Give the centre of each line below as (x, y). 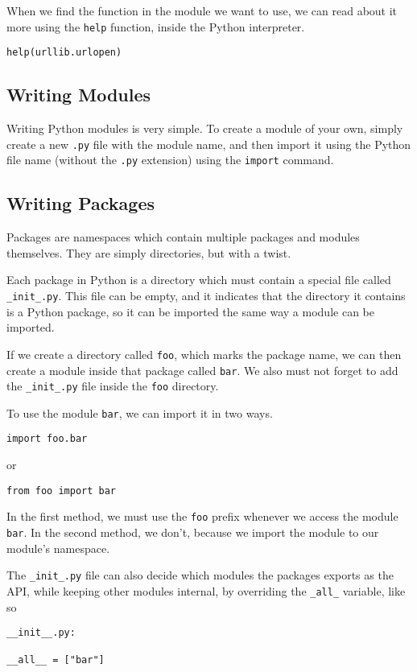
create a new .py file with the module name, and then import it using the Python (209, 144)
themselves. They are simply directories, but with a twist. (149, 252)
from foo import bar (62, 491)
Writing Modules (79, 95)
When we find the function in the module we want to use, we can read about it (202, 10)
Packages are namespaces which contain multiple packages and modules (183, 237)
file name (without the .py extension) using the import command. (170, 160)
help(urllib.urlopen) (64, 53)
